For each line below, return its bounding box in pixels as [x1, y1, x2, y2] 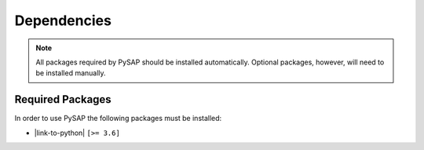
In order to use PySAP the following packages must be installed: [14, 114, 222, 123]
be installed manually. [35, 68, 106, 78]
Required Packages [14, 93, 111, 106]
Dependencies [14, 12, 111, 29]
